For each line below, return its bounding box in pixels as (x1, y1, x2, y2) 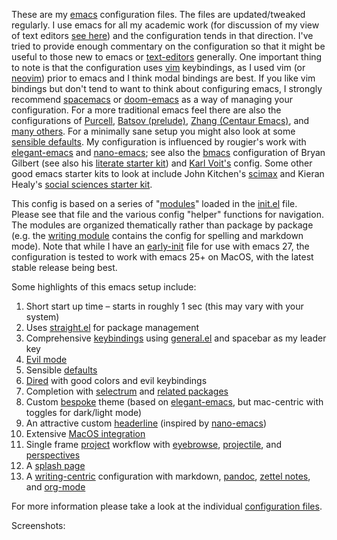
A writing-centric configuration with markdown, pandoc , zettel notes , (25, 470, 311, 482)
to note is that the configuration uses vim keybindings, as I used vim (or (11, 62, 306, 73)
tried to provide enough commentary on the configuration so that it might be (11, 40, 326, 52)
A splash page (25, 460, 86, 471)
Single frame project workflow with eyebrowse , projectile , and (25, 439, 282, 450)
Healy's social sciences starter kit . (11, 179, 153, 190)
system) (25, 311, 60, 323)
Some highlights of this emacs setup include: (11, 281, 197, 293)
